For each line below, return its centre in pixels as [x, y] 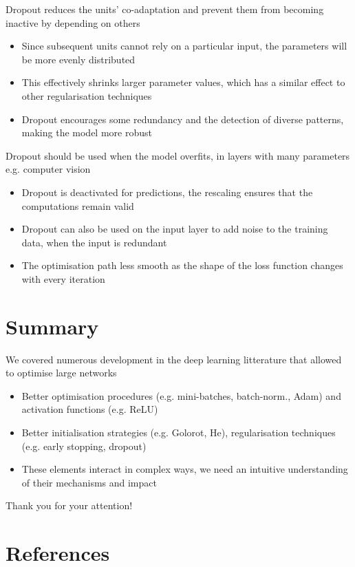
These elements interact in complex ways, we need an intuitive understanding [185, 469]
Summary [52, 326]
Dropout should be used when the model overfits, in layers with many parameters [178, 155]
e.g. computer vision [48, 169]
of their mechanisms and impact [89, 482]
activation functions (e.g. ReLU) [90, 409]
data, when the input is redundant [94, 242]
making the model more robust [87, 132]
